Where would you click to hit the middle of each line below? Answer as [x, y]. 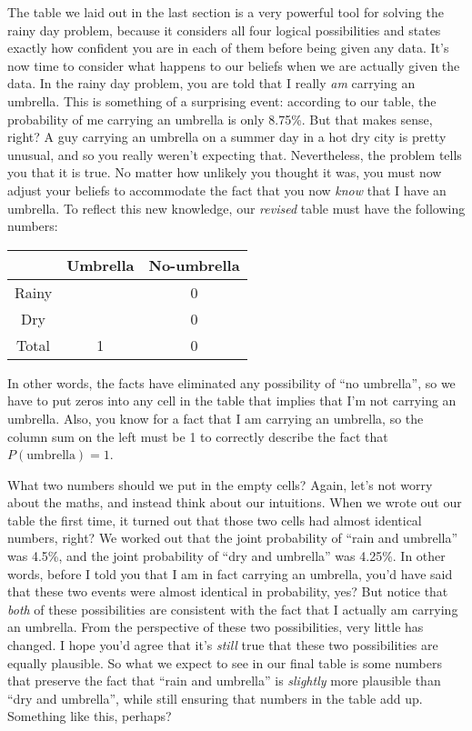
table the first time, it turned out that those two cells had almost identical [215, 520]
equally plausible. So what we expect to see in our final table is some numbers [225, 662]
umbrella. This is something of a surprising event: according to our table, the [222, 100]
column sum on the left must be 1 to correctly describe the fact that [198, 436]
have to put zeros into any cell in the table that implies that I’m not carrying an [232, 401]
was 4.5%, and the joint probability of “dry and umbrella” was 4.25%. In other [226, 556]
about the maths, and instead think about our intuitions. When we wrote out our [235, 502]
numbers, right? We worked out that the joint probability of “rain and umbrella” [233, 538]
